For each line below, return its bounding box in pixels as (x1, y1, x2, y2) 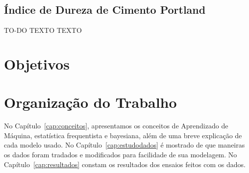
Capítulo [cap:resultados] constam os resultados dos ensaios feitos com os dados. (4, 159, 246, 169)
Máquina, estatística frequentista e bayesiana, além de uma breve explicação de (4, 130, 242, 140)
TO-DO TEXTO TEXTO (4, 25, 82, 35)
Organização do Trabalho (4, 92, 177, 112)
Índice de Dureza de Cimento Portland (4, 2, 206, 17)
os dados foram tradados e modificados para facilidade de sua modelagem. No (4, 149, 237, 160)
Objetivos (4, 53, 70, 74)
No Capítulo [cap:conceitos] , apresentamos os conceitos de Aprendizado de (4, 121, 228, 131)
